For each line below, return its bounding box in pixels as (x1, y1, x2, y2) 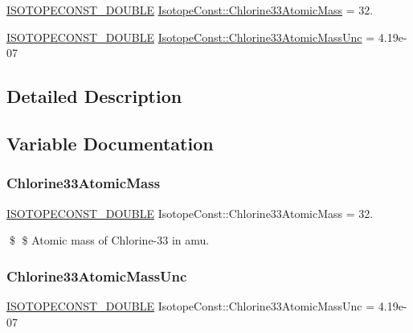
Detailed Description (6, 84, 182, 109)
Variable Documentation (6, 130, 214, 155)
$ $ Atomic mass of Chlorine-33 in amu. (9, 232, 210, 249)
